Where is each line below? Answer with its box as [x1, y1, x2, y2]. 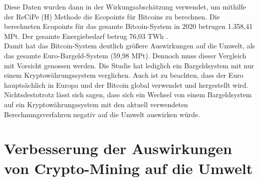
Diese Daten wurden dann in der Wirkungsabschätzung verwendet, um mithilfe [4, 1, 246, 11]
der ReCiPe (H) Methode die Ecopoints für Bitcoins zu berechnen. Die [4, 11, 220, 21]
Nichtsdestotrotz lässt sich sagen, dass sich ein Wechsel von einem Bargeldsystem [4, 89, 252, 100]
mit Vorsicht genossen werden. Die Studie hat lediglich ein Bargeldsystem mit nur [4, 60, 255, 70]
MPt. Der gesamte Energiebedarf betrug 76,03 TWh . [4, 30, 168, 41]
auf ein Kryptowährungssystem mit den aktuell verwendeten [4, 99, 188, 109]
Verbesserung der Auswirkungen [4, 138, 232, 159]
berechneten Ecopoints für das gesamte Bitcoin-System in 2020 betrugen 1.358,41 [4, 21, 253, 31]
